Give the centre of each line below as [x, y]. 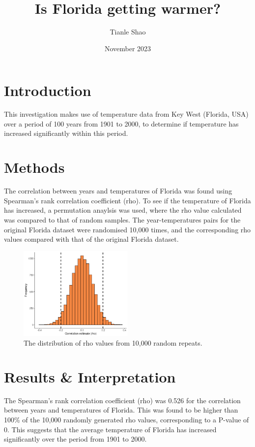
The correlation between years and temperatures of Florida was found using [118, 191]
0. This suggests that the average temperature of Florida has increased [110, 429]
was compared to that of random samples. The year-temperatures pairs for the [122, 219]
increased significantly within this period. [66, 133]
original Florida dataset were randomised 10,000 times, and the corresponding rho [127, 229]
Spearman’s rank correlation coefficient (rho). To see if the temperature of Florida [127, 200]
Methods [34, 167]
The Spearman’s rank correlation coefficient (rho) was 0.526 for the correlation [122, 400]
